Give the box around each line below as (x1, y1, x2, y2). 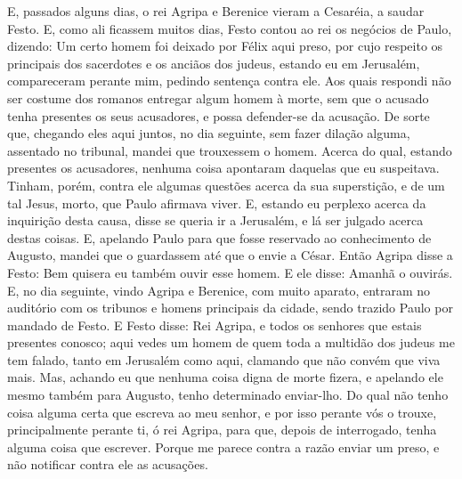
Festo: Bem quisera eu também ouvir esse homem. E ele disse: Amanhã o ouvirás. (7, 263, 453, 281)
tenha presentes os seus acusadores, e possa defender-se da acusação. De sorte (7, 106, 430, 125)
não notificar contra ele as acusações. (7, 455, 208, 474)
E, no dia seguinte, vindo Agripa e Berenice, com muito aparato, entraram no (7, 280, 431, 299)
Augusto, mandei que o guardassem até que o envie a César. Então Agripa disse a (7, 246, 453, 264)
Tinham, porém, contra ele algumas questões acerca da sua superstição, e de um (7, 175, 445, 194)
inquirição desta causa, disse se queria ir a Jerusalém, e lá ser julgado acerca (7, 211, 424, 230)
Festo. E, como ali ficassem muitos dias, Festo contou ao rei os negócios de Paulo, (7, 19, 452, 37)
